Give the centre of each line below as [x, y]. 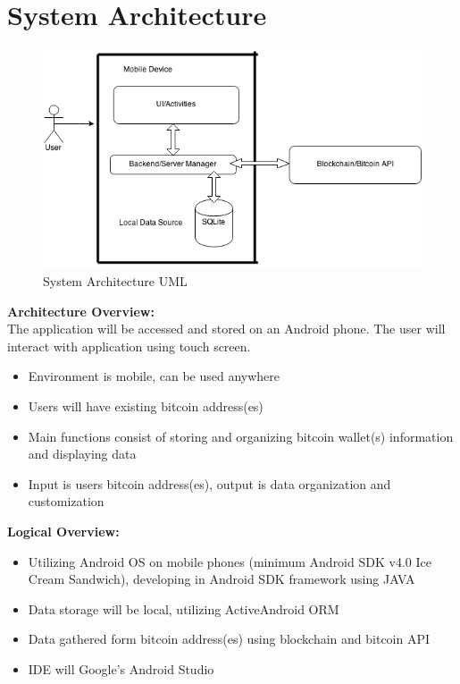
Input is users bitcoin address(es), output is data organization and [209, 483]
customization [66, 501]
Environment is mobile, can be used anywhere [154, 376]
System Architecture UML [115, 281]
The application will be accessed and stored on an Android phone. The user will [226, 329]
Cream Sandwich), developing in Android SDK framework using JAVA [222, 579]
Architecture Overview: [81, 311]
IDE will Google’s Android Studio [121, 669]
